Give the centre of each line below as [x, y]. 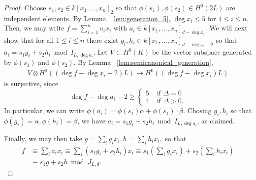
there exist [103, 40]
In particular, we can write [44, 110]
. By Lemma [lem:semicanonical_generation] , [143, 62]
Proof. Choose [25, 7]
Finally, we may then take [43, 138]
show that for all [29, 40]
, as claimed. [216, 120]
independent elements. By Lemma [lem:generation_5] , [87, 18]
